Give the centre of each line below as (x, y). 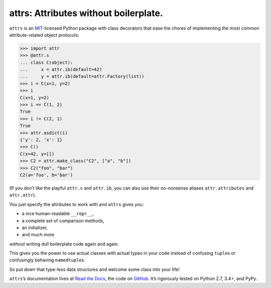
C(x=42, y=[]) (37, 154)
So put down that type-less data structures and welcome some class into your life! (95, 269)
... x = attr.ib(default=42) (61, 70)
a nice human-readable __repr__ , (58, 214)
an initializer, (35, 227)
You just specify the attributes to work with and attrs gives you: (77, 204)
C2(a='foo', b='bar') (46, 175)
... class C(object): (46, 62)
